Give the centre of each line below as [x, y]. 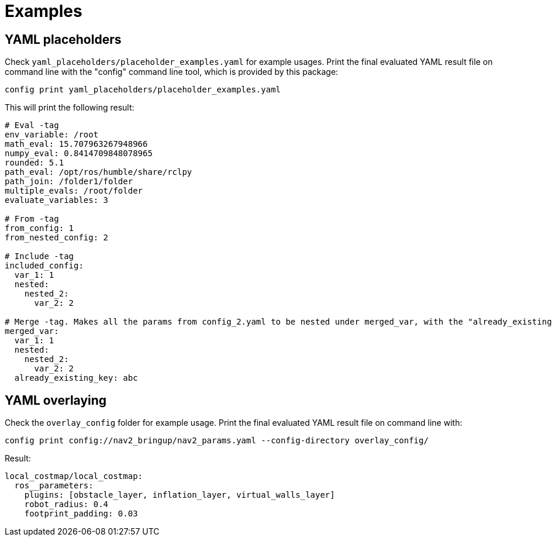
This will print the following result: [70, 108]
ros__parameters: [54, 486]
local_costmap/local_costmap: [74, 476]
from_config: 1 [39, 228]
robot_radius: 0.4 [66, 504]
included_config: [44, 266]
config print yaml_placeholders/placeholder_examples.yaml [143, 90]
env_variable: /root [52, 135]
